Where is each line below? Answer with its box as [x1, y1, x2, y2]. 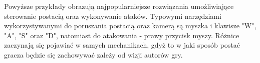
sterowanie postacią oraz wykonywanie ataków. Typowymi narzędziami [4, 10, 221, 21]
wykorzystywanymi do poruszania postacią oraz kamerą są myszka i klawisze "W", [4, 20, 256, 31]
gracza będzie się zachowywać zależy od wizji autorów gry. [4, 49, 183, 60]
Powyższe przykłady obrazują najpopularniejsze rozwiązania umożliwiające [4, 1, 234, 11]
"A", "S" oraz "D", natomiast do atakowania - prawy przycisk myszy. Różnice [4, 30, 239, 40]
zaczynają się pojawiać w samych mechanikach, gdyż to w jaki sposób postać [4, 40, 240, 50]
